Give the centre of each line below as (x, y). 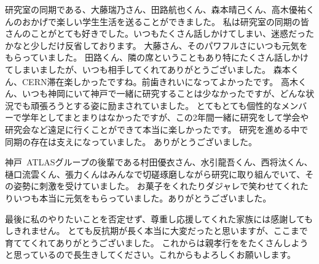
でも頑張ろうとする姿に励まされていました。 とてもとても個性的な (147, 105)
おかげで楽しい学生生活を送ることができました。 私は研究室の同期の (161, 21)
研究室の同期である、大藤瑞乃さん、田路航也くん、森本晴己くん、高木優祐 (156, 9)
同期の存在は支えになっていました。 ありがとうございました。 (131, 141)
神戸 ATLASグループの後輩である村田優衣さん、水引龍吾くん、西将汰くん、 (159, 162)
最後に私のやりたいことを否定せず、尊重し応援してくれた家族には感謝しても (159, 218)
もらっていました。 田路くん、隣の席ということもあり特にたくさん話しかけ (157, 57)
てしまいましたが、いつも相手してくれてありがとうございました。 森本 (148, 69)
